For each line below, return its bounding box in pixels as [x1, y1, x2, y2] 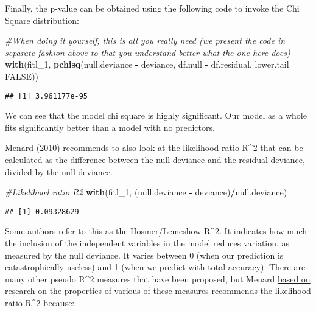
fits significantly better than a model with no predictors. [5, 121, 215, 133]
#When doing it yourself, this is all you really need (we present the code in [5, 34, 286, 47]
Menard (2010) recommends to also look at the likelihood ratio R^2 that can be [5, 141, 303, 154]
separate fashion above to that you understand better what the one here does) [5, 46, 290, 58]
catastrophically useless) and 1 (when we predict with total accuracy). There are [5, 260, 306, 273]
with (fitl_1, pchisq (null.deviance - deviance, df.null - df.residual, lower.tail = [5, 58, 299, 71]
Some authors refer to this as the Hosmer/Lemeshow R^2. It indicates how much [5, 225, 307, 237]
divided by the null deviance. [5, 165, 113, 178]
